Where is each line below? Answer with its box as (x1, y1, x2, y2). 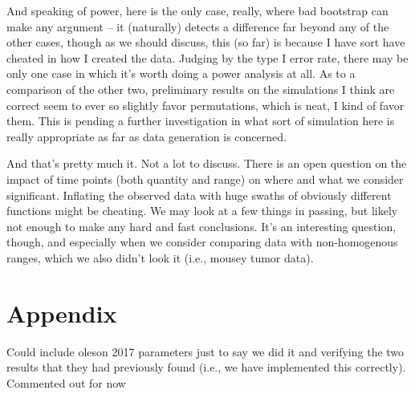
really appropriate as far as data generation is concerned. (6, 128, 287, 144)
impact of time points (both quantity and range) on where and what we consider (6, 170, 404, 187)
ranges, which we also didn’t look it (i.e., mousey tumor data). (6, 249, 314, 266)
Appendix (6, 296, 117, 329)
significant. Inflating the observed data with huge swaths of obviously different (6, 186, 392, 203)
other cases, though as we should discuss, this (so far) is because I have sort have (6, 34, 405, 51)
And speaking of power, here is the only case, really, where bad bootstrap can (6, 2, 389, 18)
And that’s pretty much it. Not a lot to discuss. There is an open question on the (6, 155, 407, 172)
